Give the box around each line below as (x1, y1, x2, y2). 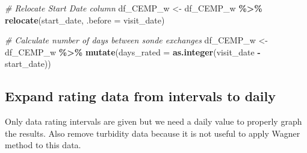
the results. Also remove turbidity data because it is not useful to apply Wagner (5, 126, 300, 139)
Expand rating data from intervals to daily (5, 87, 276, 105)
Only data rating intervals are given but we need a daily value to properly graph (5, 115, 302, 128)
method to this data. (5, 139, 81, 151)
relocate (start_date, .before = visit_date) (5, 13, 165, 26)
